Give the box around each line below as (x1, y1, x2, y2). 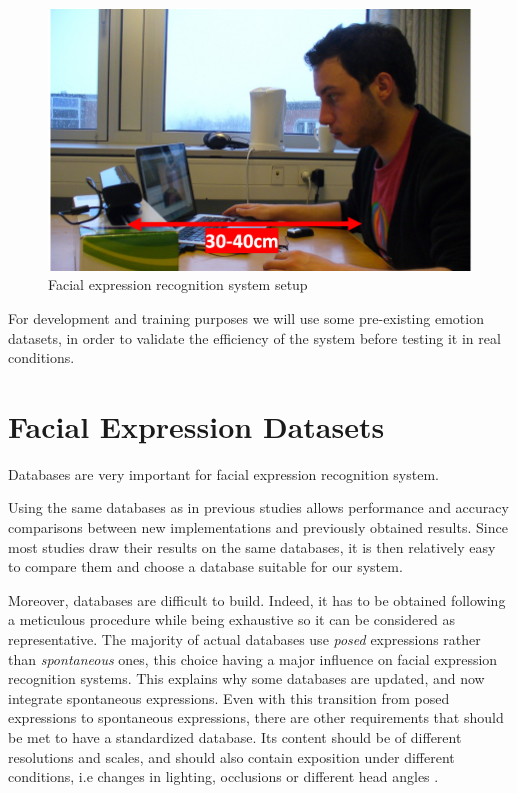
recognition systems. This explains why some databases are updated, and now (8, 668, 485, 689)
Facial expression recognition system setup (48, 274, 308, 295)
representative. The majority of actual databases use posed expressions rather (8, 629, 481, 649)
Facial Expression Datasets (8, 405, 385, 446)
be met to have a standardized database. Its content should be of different (8, 726, 462, 747)
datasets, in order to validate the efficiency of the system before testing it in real (8, 327, 501, 348)
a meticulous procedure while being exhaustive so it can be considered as (8, 609, 455, 630)
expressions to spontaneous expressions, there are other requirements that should (8, 707, 504, 728)
